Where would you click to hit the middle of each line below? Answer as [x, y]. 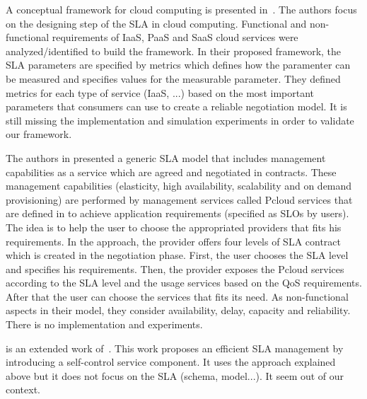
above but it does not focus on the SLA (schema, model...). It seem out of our [175, 375]
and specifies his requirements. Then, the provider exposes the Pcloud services [175, 268]
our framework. [39, 134]
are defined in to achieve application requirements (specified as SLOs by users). [177, 213]
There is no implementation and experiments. [104, 324]
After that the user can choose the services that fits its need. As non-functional [177, 296]
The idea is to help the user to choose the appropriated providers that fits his [174, 227]
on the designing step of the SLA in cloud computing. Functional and [156, 23]
